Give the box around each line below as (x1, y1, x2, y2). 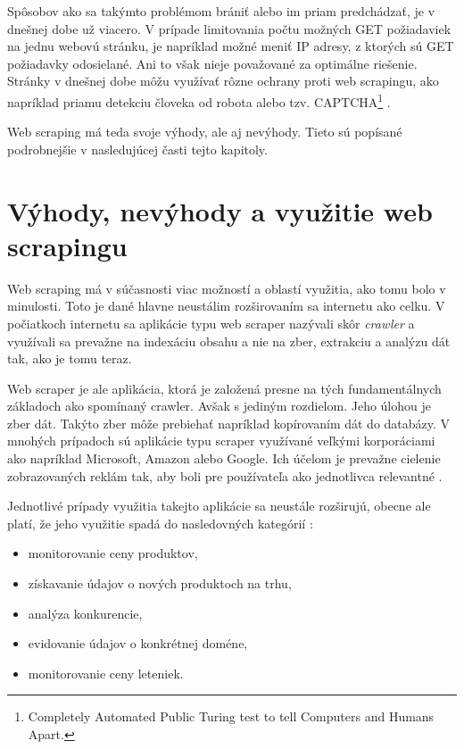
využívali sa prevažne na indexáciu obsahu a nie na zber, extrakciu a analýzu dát (7, 331, 451, 350)
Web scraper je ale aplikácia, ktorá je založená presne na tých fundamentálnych (7, 379, 442, 397)
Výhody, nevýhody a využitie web (7, 192, 433, 229)
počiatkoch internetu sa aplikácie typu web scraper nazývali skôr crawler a (7, 313, 415, 332)
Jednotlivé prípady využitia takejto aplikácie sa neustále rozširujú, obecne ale (7, 496, 431, 515)
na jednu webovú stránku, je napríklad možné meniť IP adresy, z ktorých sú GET (7, 37, 454, 55)
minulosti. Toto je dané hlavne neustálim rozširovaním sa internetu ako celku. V (7, 296, 445, 315)
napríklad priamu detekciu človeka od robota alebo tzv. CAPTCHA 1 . (7, 89, 391, 111)
